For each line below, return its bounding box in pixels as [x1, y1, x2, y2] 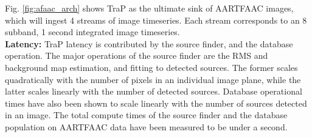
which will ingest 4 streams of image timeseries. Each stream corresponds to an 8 [5, 13, 307, 26]
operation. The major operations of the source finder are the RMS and [5, 49, 268, 62]
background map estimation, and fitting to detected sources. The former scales [5, 61, 298, 73]
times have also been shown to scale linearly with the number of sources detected [5, 96, 307, 109]
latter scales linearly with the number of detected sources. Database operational [5, 85, 302, 98]
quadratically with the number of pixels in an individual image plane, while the [5, 73, 301, 85]
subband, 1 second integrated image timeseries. [5, 25, 180, 38]
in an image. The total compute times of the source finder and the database [5, 109, 288, 121]
